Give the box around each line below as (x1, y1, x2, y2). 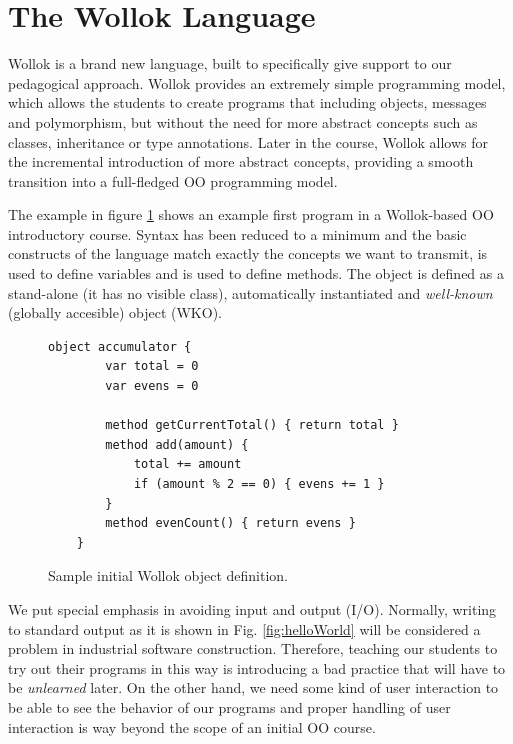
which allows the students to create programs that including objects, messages (8, 92, 487, 113)
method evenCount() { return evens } (105, 516, 356, 531)
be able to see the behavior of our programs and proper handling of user (8, 696, 451, 717)
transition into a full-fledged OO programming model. (8, 170, 338, 191)
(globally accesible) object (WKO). (8, 302, 222, 323)
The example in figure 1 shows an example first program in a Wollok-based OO (8, 204, 494, 225)
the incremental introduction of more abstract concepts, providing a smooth (8, 151, 474, 172)
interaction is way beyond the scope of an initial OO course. (8, 716, 376, 737)
